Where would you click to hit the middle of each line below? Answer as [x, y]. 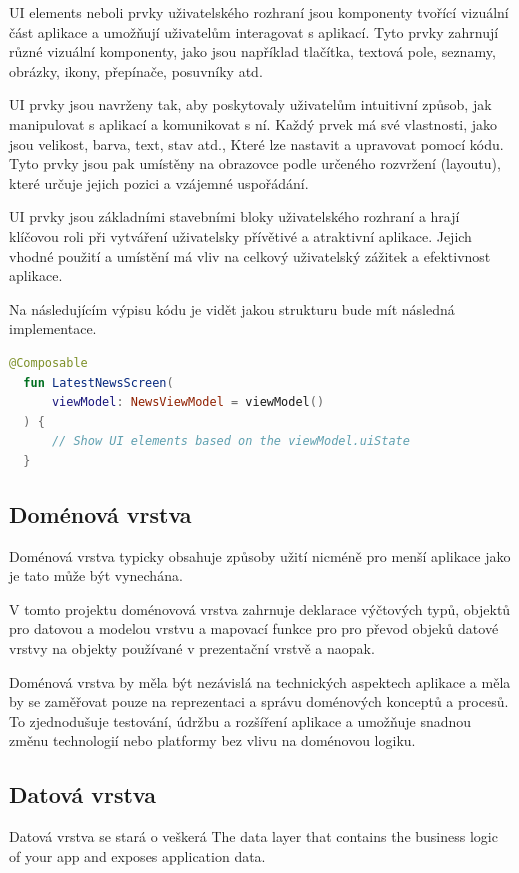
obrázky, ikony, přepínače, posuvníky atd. [136, 70]
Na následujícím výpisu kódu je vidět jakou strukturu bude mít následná [232, 308]
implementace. [53, 328]
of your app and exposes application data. [137, 855]
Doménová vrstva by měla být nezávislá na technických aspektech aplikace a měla [260, 681]
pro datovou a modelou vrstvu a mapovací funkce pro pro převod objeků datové [254, 628]
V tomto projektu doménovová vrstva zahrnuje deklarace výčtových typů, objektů [260, 608]
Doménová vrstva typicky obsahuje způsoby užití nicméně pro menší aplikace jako [260, 555]
